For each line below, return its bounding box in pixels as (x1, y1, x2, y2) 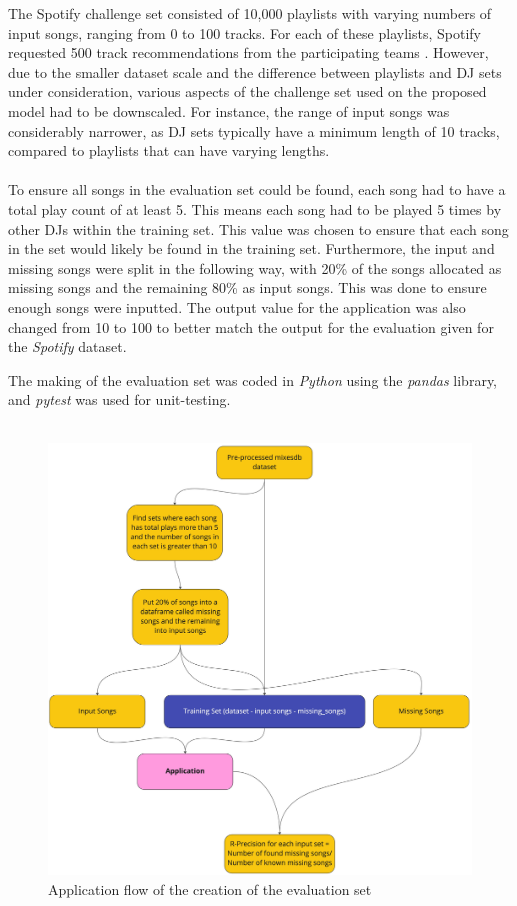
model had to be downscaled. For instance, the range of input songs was (8, 100, 450, 121)
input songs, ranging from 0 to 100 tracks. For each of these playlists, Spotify (8, 22, 481, 43)
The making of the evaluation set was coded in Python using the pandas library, (8, 369, 497, 390)
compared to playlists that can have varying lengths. (8, 140, 330, 161)
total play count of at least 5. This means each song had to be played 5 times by (8, 198, 502, 219)
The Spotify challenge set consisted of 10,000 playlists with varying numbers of (8, 3, 492, 23)
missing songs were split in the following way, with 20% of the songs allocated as (8, 257, 502, 278)
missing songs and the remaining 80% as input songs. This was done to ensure (8, 277, 487, 298)
